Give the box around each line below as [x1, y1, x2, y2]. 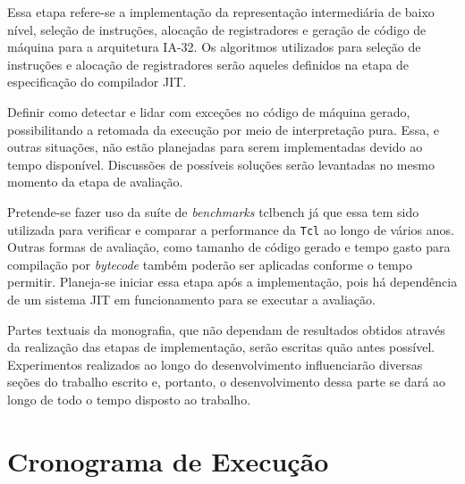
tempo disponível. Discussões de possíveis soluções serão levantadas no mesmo [7, 154, 435, 173]
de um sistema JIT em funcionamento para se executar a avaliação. [7, 289, 376, 308]
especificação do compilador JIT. [7, 72, 187, 91]
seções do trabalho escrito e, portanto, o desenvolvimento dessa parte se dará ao [7, 372, 445, 391]
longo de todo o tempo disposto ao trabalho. [7, 389, 251, 408]
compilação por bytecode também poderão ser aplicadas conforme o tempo [7, 255, 412, 273]
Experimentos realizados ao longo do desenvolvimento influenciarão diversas [7, 355, 423, 373]
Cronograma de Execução [7, 442, 329, 479]
